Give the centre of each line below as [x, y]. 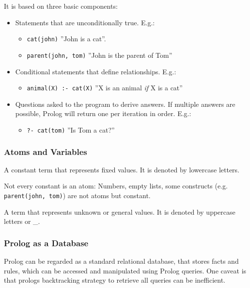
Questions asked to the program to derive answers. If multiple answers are [125, 104]
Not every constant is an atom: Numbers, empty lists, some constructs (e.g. [116, 186]
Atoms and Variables [46, 151]
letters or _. [22, 221]
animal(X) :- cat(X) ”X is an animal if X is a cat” [105, 88]
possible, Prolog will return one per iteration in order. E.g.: [103, 113]
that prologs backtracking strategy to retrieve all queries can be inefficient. [115, 280]
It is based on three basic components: [61, 6]
